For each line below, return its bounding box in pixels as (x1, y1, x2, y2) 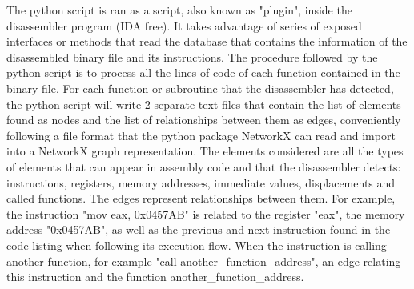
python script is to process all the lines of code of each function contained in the (6, 64, 400, 81)
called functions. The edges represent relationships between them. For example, (6, 190, 396, 207)
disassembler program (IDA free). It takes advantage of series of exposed (6, 17, 362, 34)
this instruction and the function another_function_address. (6, 268, 304, 285)
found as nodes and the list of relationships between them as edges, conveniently (6, 111, 401, 128)
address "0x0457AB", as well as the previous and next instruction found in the (6, 221, 391, 238)
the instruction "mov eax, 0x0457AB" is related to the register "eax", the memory (6, 205, 405, 222)
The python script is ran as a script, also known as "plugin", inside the (6, 2, 352, 18)
